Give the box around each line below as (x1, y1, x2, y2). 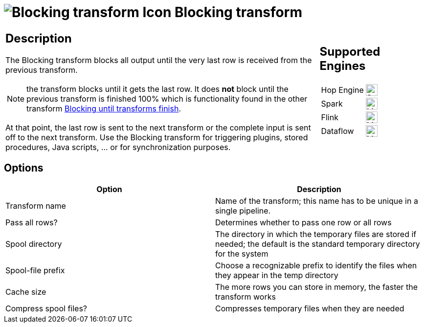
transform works (215, 291, 276, 302)
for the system (215, 248, 268, 259)
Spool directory (5, 239, 62, 249)
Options (4, 162, 44, 174)
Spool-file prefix (5, 265, 65, 275)
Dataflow (321, 126, 354, 136)
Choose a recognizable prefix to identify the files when (215, 260, 417, 270)
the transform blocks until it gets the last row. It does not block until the (26, 84, 289, 94)
